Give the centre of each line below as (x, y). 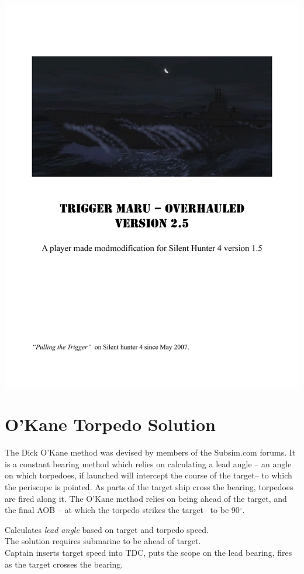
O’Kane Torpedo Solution (110, 424)
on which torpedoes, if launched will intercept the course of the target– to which (148, 475)
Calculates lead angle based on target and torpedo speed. (107, 529)
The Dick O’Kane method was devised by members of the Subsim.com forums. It (150, 452)
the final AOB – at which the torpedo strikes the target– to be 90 (122, 510)
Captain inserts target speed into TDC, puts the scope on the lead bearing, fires (148, 552)
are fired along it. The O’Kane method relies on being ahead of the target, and (146, 498)
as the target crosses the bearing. (64, 564)
